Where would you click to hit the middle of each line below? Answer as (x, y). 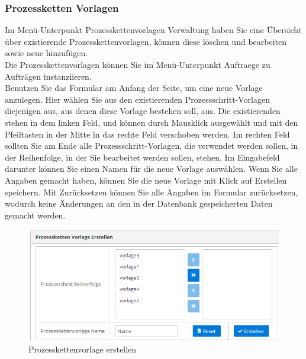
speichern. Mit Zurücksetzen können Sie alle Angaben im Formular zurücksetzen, (152, 192)
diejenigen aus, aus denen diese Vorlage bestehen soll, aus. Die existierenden (143, 111)
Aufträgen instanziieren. (48, 76)
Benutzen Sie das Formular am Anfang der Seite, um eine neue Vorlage (134, 88)
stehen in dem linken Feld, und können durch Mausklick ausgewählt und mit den (152, 122)
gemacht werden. (35, 215)
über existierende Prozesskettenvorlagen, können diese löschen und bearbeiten (146, 41)
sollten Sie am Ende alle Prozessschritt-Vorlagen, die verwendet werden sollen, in (152, 146)
